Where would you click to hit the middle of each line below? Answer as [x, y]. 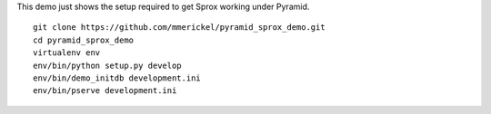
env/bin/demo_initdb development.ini [117, 78]
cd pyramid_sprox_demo [84, 40]
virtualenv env [67, 53]
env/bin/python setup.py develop [107, 65]
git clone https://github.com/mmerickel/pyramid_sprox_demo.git [180, 28]
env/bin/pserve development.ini [105, 91]
